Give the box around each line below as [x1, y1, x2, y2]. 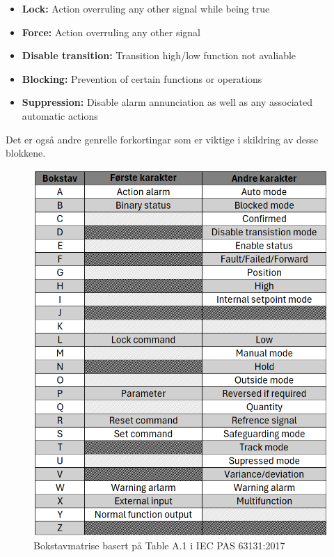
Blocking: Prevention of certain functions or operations [22, 71, 262, 86]
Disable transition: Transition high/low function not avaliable [22, 48, 296, 63]
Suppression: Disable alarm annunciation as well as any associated [22, 95, 313, 109]
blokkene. [6, 146, 46, 160]
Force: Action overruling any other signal [22, 24, 200, 39]
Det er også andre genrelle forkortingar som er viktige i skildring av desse [6, 132, 319, 146]
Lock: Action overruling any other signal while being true [22, 1, 270, 15]
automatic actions [22, 108, 98, 123]
